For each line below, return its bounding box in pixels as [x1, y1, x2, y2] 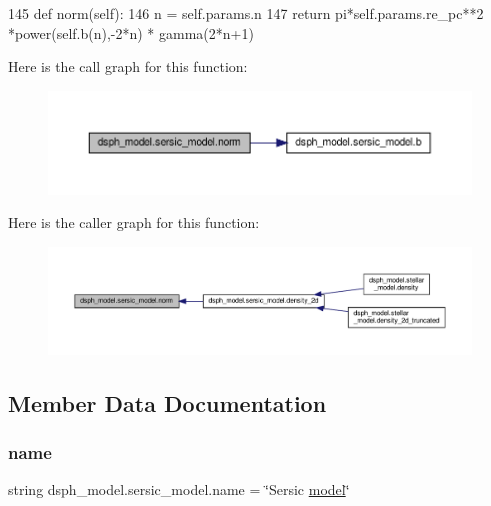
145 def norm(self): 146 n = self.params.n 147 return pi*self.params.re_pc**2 [8, 3, 484, 23]
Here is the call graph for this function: [8, 56, 248, 77]
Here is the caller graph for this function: [8, 212, 260, 233]
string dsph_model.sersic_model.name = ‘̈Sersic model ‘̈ [8, 479, 350, 500]
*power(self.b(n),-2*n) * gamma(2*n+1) [8, 22, 254, 43]
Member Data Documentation [8, 387, 327, 418]
